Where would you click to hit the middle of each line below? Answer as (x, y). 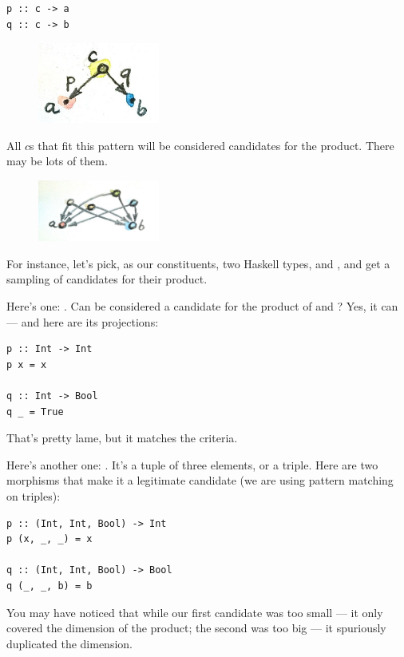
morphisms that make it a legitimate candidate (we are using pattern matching (200, 480)
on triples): (34, 496)
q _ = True (35, 412)
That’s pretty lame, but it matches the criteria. (122, 438)
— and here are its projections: (83, 321)
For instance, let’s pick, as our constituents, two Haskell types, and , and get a (198, 263)
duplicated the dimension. (69, 643)
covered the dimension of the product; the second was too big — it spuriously (196, 628)
